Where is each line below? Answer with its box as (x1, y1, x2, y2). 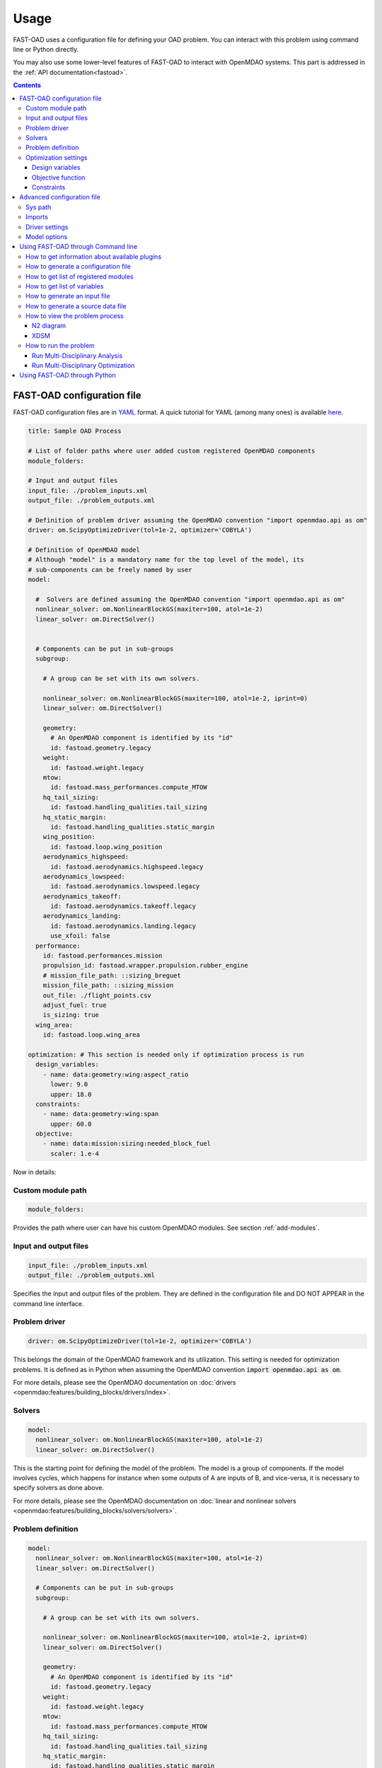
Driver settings (25, 223, 69, 231)
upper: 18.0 (50, 1090, 92, 1098)
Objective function (32, 173, 86, 182)
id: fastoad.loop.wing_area (42, 1031, 141, 1039)
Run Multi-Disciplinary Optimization (32, 361, 135, 370)
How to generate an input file (25, 292, 110, 301)
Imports (25, 213, 49, 221)
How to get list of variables (25, 281, 104, 290)
